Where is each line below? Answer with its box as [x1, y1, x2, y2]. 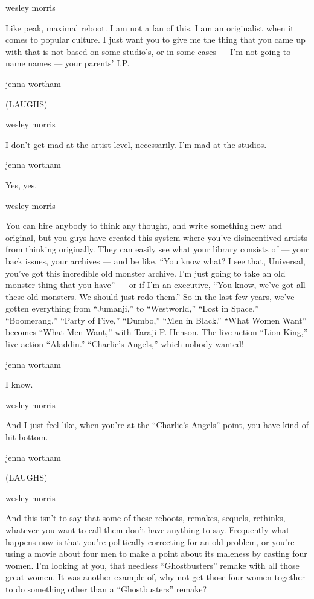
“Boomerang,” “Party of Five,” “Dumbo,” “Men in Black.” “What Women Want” [5, 313, 307, 326]
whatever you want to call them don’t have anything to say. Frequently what [5, 524, 290, 536]
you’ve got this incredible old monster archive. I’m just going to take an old [5, 266, 286, 279]
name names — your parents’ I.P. [5, 57, 130, 69]
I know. [5, 378, 33, 391]
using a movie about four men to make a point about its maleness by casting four [5, 547, 307, 560]
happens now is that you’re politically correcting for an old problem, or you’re [5, 535, 295, 548]
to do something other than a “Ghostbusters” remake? [5, 582, 207, 595]
